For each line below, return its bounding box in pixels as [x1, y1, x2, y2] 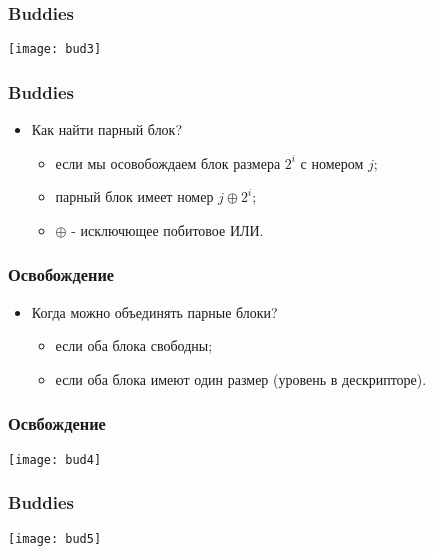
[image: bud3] [8, 42, 102, 57]
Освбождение [8, 411, 106, 436]
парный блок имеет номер [55, 186, 214, 207]
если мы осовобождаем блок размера [55, 152, 281, 173]
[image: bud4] [8, 452, 102, 467]
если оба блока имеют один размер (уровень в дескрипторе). [55, 368, 427, 389]
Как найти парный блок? [31, 119, 183, 140]
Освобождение [8, 262, 115, 287]
